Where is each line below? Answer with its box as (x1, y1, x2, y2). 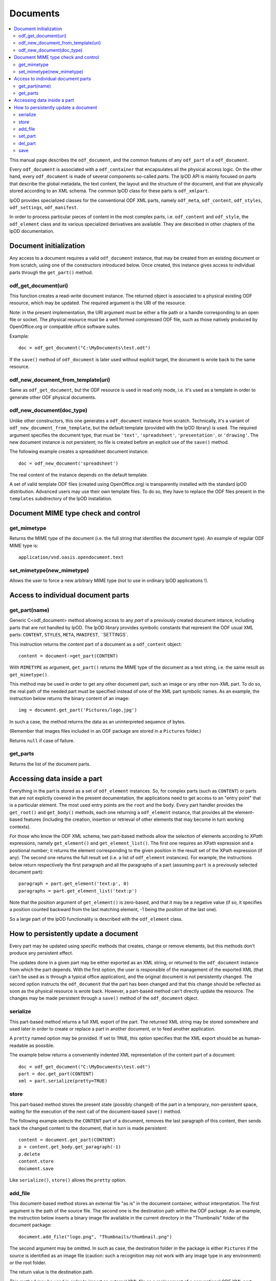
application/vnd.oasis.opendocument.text (18, 554, 124, 561)
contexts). (9, 823, 31, 830)
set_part (18, 133, 36, 139)
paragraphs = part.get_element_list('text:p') (18, 888, 137, 894)
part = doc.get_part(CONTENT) (18, 1071, 95, 1077)
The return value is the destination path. (9, 1269, 94, 1275)
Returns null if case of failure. (9, 737, 75, 743)
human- (244, 1035, 262, 1041)
